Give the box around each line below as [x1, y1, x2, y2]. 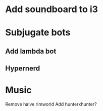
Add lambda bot [5, 47, 57, 55]
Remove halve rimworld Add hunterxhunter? [5, 101, 97, 107]
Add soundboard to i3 [5, 4, 98, 15]
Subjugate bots [5, 27, 71, 39]
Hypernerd [5, 64, 40, 73]
